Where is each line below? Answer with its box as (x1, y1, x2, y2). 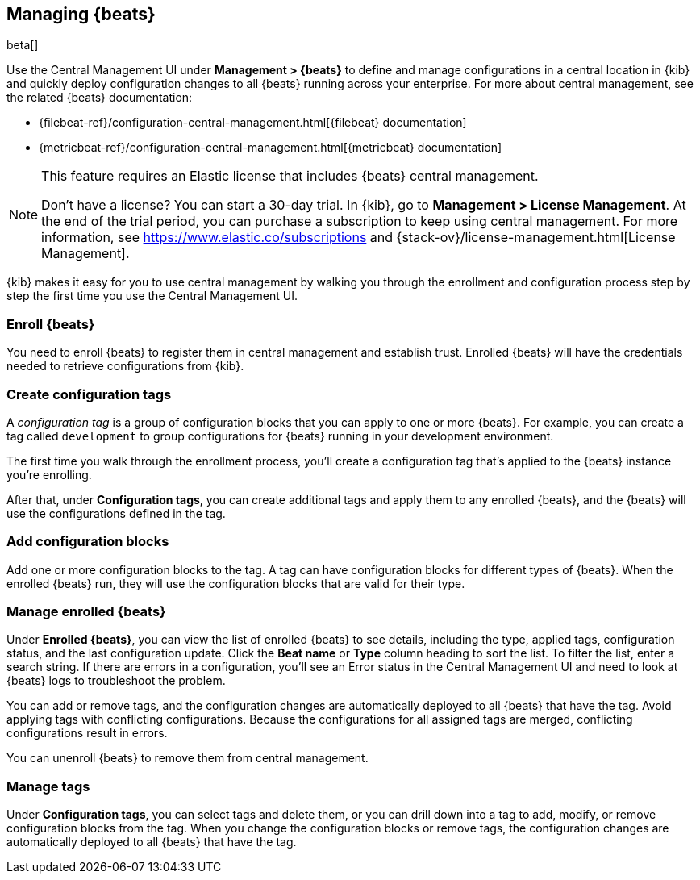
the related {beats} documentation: (6, 90, 193, 105)
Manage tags (6, 778, 90, 795)
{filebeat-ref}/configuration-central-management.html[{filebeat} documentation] (39, 115, 467, 130)
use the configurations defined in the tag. (6, 506, 226, 520)
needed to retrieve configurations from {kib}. (6, 359, 244, 373)
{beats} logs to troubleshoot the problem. (6, 674, 226, 688)
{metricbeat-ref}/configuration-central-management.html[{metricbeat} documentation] (39, 140, 502, 155)
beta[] (6, 38, 39, 52)
